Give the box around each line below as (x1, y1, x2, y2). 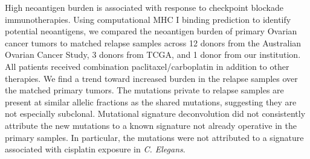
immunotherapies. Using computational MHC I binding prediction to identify (5, 13, 291, 25)
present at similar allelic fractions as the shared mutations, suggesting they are (5, 95, 297, 108)
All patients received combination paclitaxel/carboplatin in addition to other (5, 60, 289, 72)
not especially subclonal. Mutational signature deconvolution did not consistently (5, 107, 306, 120)
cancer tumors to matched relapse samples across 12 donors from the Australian (5, 36, 302, 49)
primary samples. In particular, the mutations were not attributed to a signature (5, 131, 304, 143)
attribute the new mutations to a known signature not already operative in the (5, 119, 297, 131)
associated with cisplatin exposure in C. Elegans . (5, 143, 186, 155)
